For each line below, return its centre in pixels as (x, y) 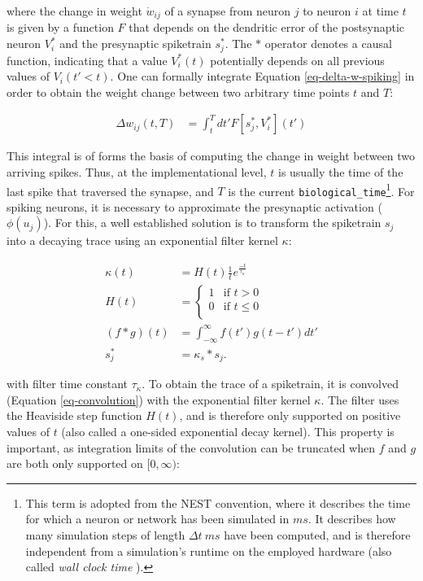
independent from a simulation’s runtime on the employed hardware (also (209, 550)
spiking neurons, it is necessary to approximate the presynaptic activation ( (194, 206)
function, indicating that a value (87, 60)
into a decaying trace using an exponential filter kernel (142, 240)
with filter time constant (68, 384)
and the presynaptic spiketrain (135, 44)
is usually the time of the (340, 171)
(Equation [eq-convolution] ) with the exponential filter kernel (159, 399)
